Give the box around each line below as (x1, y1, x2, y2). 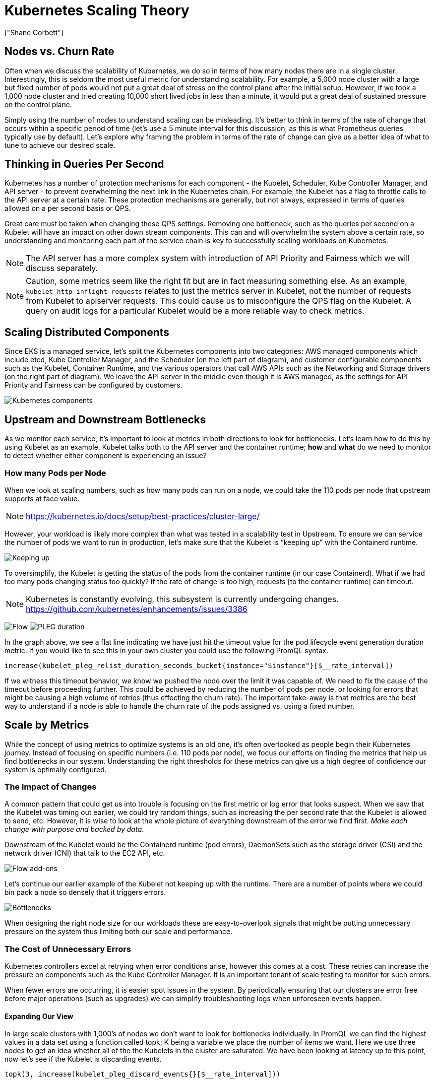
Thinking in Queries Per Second (4, 158, 164, 171)
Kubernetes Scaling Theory (4, 2, 189, 19)
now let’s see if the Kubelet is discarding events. (4, 1055, 162, 1064)
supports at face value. (4, 494, 80, 503)
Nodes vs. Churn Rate (4, 45, 115, 58)
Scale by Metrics (4, 719, 89, 732)
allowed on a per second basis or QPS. (4, 204, 131, 213)
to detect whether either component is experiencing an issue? (4, 451, 207, 460)
